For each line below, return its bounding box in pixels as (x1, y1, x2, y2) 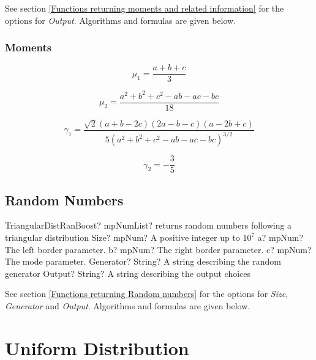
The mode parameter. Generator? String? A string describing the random (5, 255, 281, 268)
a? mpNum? (257, 231, 304, 244)
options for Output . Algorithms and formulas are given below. (5, 13, 236, 26)
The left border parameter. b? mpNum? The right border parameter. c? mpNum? (5, 243, 312, 255)
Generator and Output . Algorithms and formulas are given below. (5, 299, 250, 312)
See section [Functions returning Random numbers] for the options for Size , (5, 287, 288, 300)
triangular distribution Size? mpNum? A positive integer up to (5, 231, 240, 244)
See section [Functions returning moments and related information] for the (5, 2, 284, 14)
